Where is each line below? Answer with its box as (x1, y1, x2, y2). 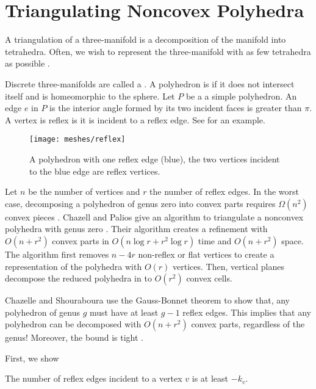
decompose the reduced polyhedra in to (5, 272, 152, 285)
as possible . (5, 57, 50, 70)
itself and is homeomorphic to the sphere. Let (5, 89, 175, 102)
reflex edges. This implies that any (182, 305, 311, 318)
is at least (192, 372, 229, 385)
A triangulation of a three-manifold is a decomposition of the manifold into (5, 33, 286, 46)
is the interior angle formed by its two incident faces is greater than (49, 101, 302, 114)
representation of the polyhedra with (5, 260, 142, 272)
